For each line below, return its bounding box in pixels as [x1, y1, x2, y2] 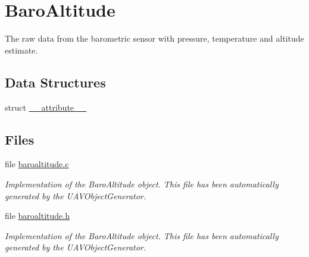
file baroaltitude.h [5, 209, 70, 222]
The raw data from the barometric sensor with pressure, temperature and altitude [5, 32, 304, 45]
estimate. [5, 43, 38, 56]
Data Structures [5, 73, 106, 91]
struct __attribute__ [5, 101, 87, 113]
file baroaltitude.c [5, 158, 69, 170]
